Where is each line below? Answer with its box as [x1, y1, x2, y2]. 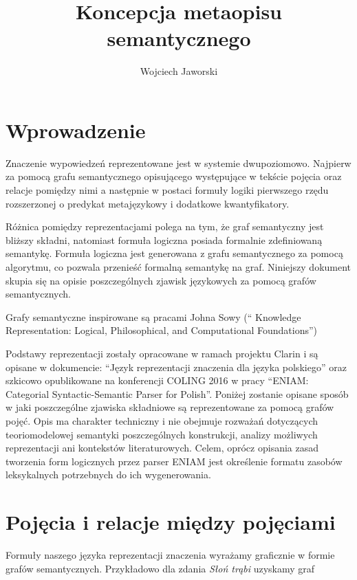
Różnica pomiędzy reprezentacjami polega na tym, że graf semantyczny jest [6, 219, 324, 234]
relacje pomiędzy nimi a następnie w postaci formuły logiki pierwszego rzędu [6, 183, 329, 197]
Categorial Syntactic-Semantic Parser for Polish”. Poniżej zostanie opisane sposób [6, 386, 349, 401]
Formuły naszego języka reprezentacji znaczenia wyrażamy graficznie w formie [6, 548, 335, 562]
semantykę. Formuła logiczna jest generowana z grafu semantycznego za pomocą [6, 246, 343, 260]
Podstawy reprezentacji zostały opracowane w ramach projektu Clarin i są [6, 346, 318, 360]
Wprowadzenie [6, 115, 146, 144]
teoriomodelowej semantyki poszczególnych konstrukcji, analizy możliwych [6, 427, 318, 441]
